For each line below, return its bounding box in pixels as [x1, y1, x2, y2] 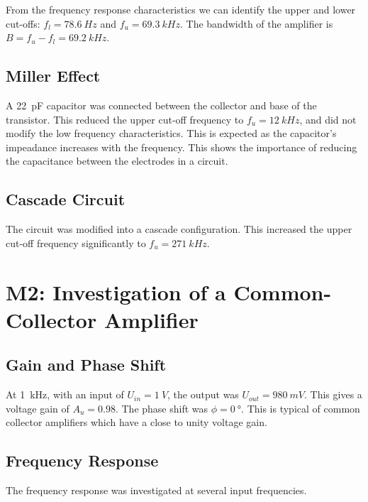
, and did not [299, 111, 357, 126]
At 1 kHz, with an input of [6, 387, 124, 402]
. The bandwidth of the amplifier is [180, 16, 333, 31]
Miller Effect [6, 65, 101, 87]
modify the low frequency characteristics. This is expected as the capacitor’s [6, 126, 337, 141]
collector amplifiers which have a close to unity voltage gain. [6, 415, 267, 430]
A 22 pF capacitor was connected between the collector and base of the [6, 97, 317, 112]
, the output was [167, 387, 239, 402]
